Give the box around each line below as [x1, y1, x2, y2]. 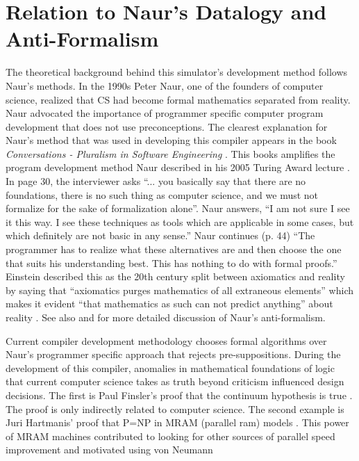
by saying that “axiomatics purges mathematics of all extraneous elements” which [6, 282, 353, 297]
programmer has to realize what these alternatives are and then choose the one [6, 242, 342, 257]
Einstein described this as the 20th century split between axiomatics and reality [6, 269, 345, 284]
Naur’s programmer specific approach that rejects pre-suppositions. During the [6, 347, 341, 362]
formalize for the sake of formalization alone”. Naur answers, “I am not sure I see [6, 201, 350, 216]
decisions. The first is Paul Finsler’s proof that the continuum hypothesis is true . [6, 387, 353, 402]
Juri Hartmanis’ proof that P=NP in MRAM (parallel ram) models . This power [6, 415, 349, 430]
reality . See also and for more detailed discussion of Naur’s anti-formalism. [6, 310, 326, 324]
